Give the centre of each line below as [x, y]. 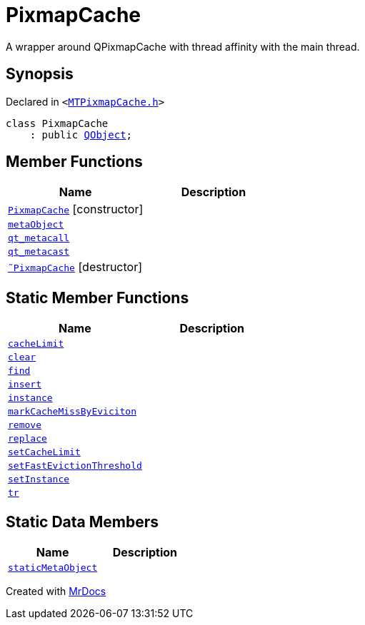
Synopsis [40, 74]
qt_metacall [39, 238]
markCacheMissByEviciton [72, 412]
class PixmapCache [57, 123]
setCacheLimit [44, 452]
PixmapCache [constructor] [76, 209]
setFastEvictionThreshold [75, 466]
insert [25, 385]
